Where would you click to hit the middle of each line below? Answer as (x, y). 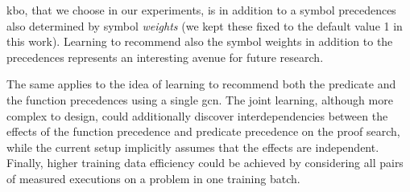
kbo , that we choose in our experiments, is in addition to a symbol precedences (201, 10)
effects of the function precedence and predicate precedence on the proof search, (203, 131)
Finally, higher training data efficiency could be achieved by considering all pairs (205, 163)
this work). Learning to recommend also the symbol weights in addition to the (200, 41)
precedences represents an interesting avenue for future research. (165, 57)
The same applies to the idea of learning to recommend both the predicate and (201, 84)
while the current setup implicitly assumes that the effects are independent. (193, 147)
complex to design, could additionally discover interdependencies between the (197, 115)
